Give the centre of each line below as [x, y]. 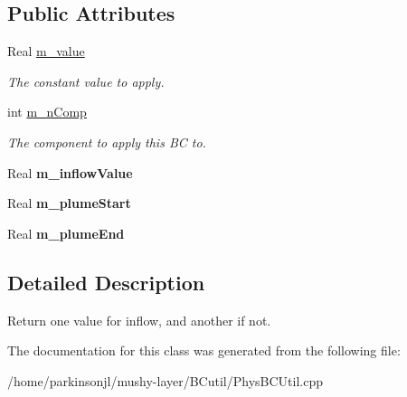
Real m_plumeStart [69, 203]
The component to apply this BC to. [107, 142]
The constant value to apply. [86, 81]
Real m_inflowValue [70, 172]
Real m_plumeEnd [66, 233]
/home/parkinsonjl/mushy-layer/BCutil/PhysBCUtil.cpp [165, 380]
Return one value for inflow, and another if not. [139, 320]
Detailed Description [106, 282]
